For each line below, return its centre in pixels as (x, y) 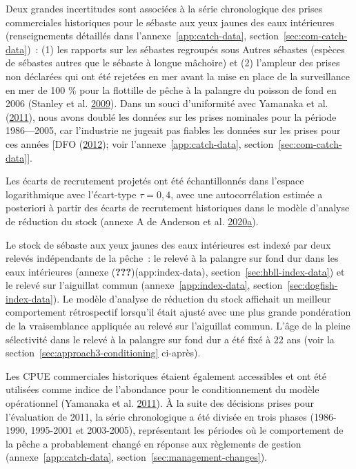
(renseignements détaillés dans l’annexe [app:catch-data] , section (142, 36)
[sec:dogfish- (313, 285)
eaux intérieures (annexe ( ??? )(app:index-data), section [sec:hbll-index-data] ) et (175, 271)
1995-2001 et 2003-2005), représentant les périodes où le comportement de (187, 430)
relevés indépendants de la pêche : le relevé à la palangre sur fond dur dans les (172, 258)
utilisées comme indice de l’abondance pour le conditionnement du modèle (162, 389)
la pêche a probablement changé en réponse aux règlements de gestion (154, 443)
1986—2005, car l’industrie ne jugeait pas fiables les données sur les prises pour (173, 130)
